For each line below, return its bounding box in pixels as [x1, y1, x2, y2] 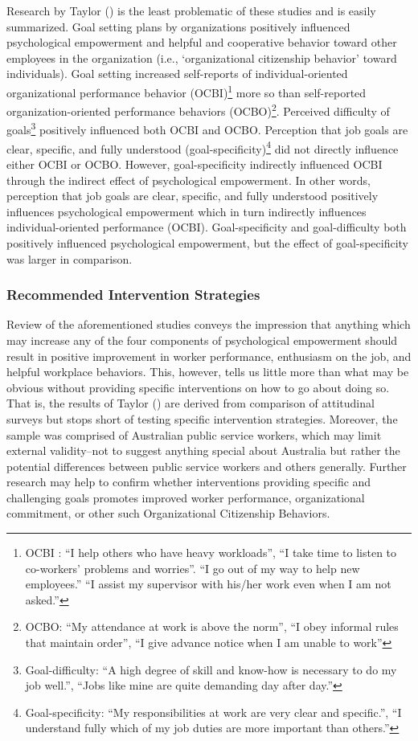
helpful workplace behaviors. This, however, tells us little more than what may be [6, 363, 409, 380]
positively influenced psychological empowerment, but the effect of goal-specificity [6, 234, 408, 251]
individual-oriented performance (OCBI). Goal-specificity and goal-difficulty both [6, 219, 407, 235]
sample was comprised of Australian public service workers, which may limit [6, 426, 382, 443]
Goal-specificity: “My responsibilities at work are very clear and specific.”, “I [25, 703, 402, 720]
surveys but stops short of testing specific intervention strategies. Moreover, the [6, 410, 398, 427]
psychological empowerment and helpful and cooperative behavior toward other [6, 34, 397, 51]
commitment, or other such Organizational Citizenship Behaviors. [6, 505, 330, 522]
